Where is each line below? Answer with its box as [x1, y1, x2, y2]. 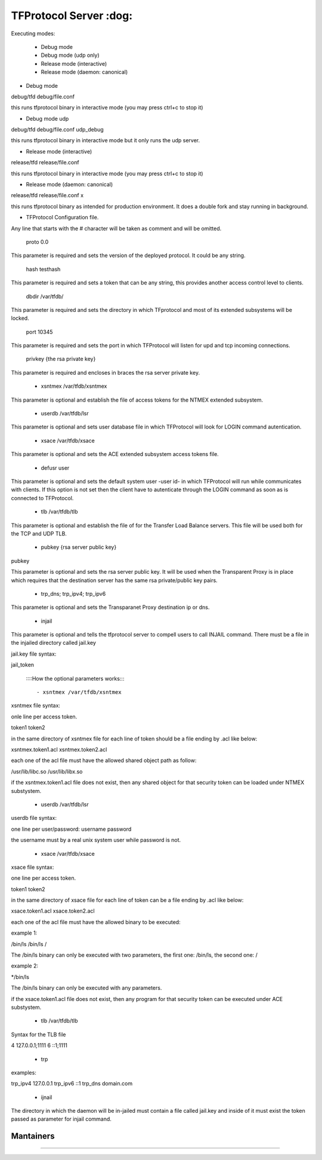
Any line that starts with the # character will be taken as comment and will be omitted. [11, 225, 222, 232]
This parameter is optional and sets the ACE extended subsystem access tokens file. [11, 451, 219, 458]
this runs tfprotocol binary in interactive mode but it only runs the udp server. [11, 137, 200, 144]
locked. [11, 314, 29, 322]
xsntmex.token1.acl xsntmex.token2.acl [11, 746, 107, 753]
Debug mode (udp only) [41, 51, 100, 59]
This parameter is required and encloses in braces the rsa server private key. [11, 369, 200, 376]
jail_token [11, 661, 35, 669]
